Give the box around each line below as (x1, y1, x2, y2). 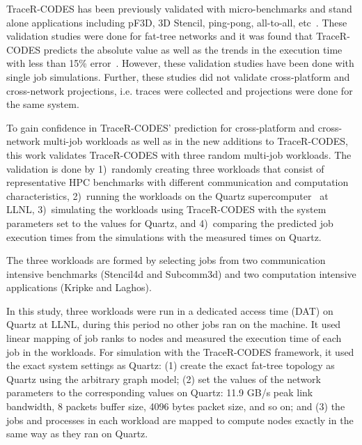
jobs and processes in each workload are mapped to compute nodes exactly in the (6, 412, 354, 427)
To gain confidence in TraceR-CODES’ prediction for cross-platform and (6, 120, 315, 134)
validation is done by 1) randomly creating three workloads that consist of (6, 161, 324, 175)
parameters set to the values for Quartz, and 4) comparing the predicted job (6, 215, 333, 230)
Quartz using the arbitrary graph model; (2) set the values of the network (6, 371, 321, 386)
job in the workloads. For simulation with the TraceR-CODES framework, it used (6, 344, 354, 359)
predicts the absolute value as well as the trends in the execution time (43, 42, 343, 56)
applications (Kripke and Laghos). (6, 280, 152, 295)
